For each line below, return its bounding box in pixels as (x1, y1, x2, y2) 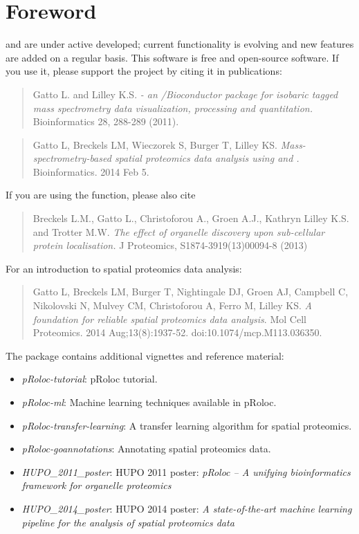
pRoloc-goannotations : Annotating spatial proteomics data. (21, 441, 271, 456)
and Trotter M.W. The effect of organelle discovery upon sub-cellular (33, 224, 325, 239)
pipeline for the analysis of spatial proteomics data (21, 515, 234, 529)
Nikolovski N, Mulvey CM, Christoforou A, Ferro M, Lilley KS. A (33, 298, 312, 313)
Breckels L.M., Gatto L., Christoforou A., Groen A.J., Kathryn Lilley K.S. (33, 211, 349, 225)
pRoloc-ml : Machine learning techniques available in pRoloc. (21, 395, 277, 409)
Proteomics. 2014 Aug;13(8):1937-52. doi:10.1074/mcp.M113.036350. (33, 325, 322, 340)
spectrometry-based (33, 151, 111, 165)
